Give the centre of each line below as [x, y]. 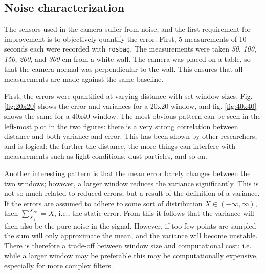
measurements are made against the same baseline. [84, 79]
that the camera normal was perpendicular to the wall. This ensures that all [124, 69]
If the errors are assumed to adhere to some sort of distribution [103, 203]
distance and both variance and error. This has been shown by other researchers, [131, 136]
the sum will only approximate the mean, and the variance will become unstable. [131, 235]
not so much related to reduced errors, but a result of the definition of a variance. [132, 193]
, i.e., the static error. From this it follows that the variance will [154, 213]
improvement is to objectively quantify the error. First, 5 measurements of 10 [125, 39]
